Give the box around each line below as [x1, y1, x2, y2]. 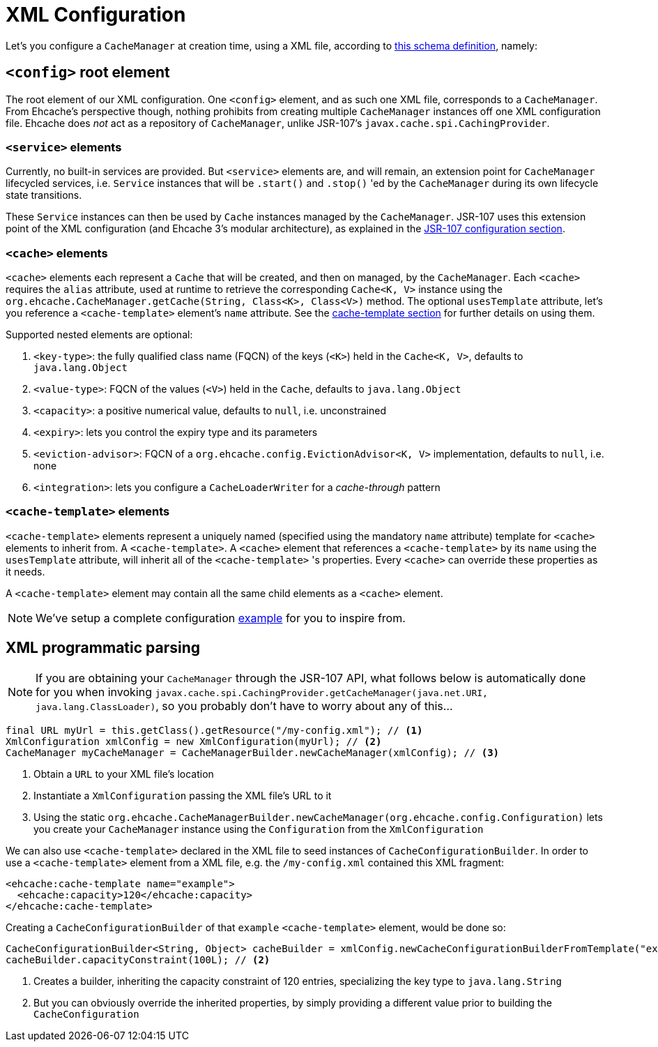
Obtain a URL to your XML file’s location [33, 767, 214, 780]
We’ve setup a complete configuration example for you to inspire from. [36, 610, 406, 625]
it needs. [6, 565, 45, 578]
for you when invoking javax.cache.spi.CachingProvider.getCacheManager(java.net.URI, [36, 684, 488, 699]
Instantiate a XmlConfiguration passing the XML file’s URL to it [33, 789, 332, 801]
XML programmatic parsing [6, 639, 201, 657]
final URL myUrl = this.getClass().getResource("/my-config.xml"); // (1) [6, 724, 423, 736]
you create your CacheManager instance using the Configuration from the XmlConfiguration [33, 822, 484, 835]
